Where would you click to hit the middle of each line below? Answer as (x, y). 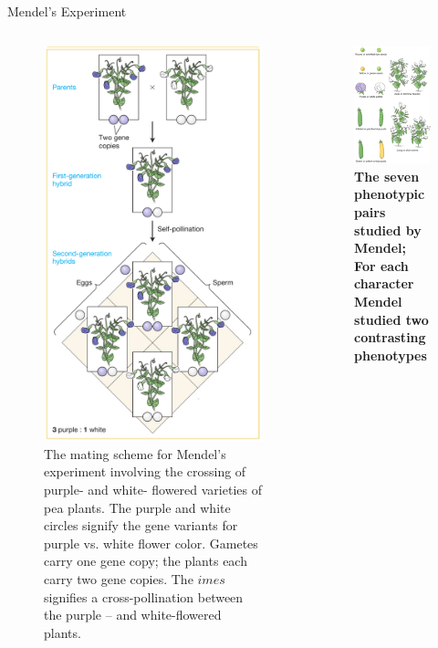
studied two (391, 319)
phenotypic (390, 194)
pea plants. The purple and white (137, 507)
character (384, 283)
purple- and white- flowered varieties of (153, 489)
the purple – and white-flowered (133, 615)
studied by (388, 230)
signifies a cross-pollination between (144, 596)
